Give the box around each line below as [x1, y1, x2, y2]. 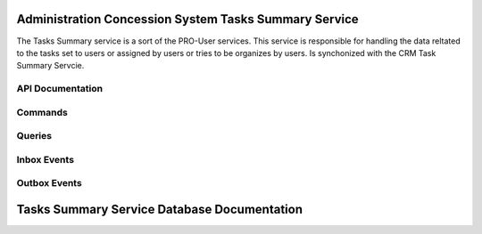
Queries [16, 130, 53, 142]
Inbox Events [16, 153, 75, 165]
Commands [16, 106, 69, 118]
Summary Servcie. [16, 61, 85, 71]
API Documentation [16, 83, 104, 95]
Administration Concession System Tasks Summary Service [16, 12, 359, 27]
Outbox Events [16, 177, 82, 190]
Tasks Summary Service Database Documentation [16, 201, 303, 217]
